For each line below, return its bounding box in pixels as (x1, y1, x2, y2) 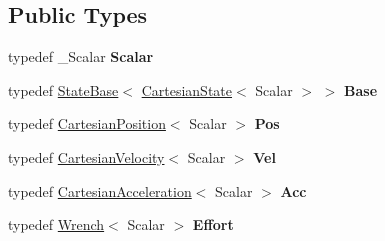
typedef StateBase (8, 79, 119, 100)
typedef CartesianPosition (8, 113, 166, 134)
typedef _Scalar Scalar (8, 46, 154, 67)
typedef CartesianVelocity (8, 146, 165, 167)
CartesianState (141, 79, 233, 100)
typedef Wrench (8, 214, 105, 235)
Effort (192, 214, 234, 235)
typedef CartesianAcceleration (8, 180, 192, 201)
